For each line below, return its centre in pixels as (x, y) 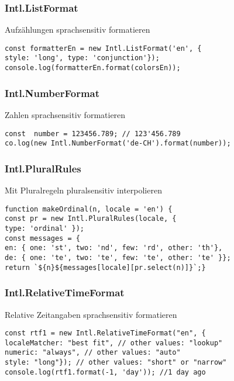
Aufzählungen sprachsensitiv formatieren (78, 30)
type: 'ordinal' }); (45, 229)
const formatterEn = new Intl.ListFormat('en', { (103, 48)
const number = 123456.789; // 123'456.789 (93, 134)
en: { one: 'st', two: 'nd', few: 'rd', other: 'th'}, (114, 248)
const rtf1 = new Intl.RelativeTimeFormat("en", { (105, 333)
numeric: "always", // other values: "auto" (93, 353)
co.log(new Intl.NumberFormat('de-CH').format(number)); (118, 143)
